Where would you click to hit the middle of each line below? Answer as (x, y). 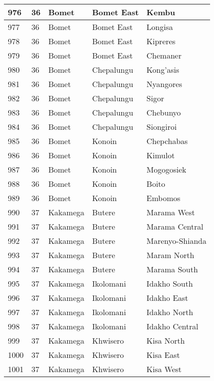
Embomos (163, 198)
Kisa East (163, 355)
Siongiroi (161, 127)
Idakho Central (172, 326)
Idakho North (170, 312)
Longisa (160, 27)
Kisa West (164, 369)
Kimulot (160, 155)
